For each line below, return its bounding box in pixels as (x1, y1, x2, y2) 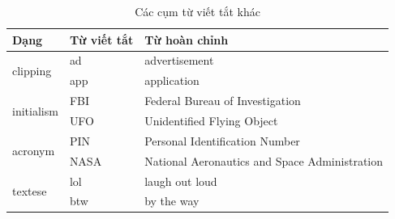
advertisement (144, 52, 214, 69)
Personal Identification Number (144, 132, 300, 149)
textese (12, 182, 47, 199)
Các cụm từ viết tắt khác (135, 3, 260, 19)
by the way (144, 192, 200, 209)
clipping (12, 61, 52, 78)
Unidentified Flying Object (144, 112, 278, 128)
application (144, 72, 200, 89)
